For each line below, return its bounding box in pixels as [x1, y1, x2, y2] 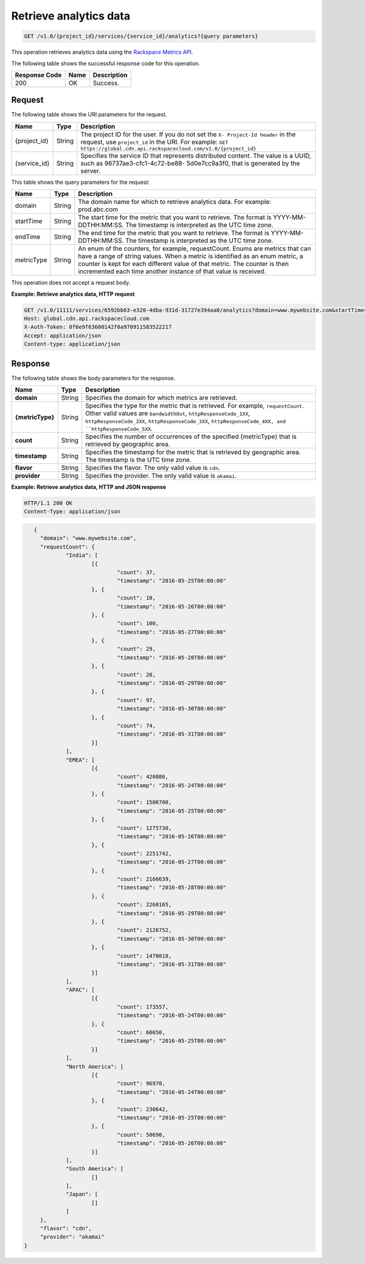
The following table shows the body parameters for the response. [11, 374, 176, 382]
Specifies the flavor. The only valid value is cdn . [85, 463, 220, 472]
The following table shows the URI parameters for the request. [11, 111, 167, 118]
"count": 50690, [117, 1131, 165, 1138]
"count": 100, [117, 620, 159, 627]
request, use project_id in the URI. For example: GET [80, 138, 229, 146]
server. [80, 166, 100, 175]
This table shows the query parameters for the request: [11, 178, 150, 186]
